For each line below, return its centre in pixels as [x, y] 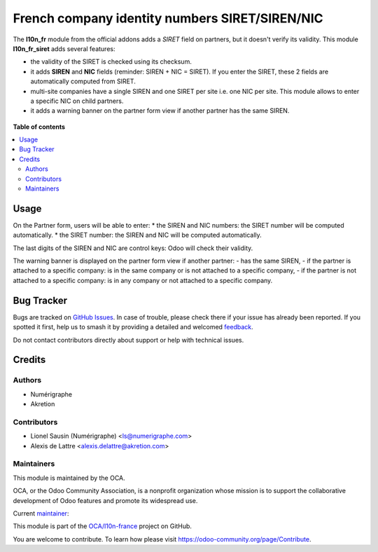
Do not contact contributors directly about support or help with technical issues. [128, 340]
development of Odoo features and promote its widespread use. [105, 500]
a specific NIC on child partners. [77, 101]
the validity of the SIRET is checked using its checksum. [111, 62]
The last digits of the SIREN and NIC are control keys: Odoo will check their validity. [133, 248]
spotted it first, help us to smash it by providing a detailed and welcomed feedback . [133, 327]
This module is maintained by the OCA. [69, 478]
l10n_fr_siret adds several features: [64, 48]
